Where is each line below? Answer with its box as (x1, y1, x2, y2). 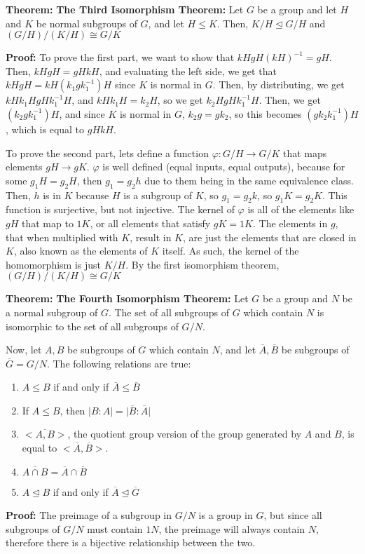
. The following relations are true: (46, 356, 191, 370)
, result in (130, 229, 172, 244)
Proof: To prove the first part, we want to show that (6, 50, 235, 65)
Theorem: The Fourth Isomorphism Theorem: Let (6, 291, 249, 306)
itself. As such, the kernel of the (162, 243, 299, 258)
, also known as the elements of (13, 243, 148, 258)
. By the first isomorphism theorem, (125, 257, 280, 271)
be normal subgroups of (36, 15, 137, 30)
